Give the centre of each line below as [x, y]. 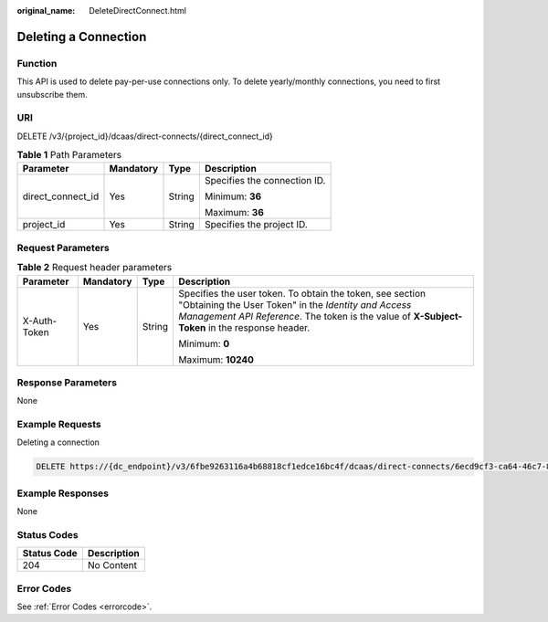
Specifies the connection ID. [265, 181]
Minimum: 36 [233, 196]
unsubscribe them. [52, 94]
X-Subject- [438, 316]
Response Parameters [67, 382]
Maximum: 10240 [216, 359]
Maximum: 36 [234, 213]
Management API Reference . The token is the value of [295, 316]
